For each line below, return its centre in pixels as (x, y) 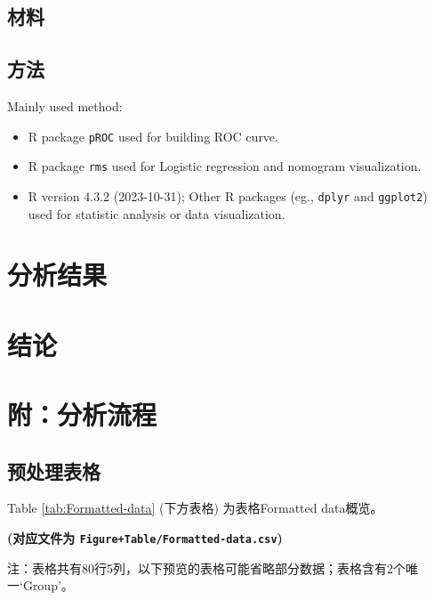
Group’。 (48, 585)
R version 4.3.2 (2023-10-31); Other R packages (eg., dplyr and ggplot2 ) (228, 195)
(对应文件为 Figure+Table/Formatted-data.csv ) (145, 538)
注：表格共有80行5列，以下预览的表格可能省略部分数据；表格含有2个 (206, 568)
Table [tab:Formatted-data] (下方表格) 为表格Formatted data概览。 (195, 508)
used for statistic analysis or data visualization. (157, 213)
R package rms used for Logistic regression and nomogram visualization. (225, 166)
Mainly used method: (65, 105)
